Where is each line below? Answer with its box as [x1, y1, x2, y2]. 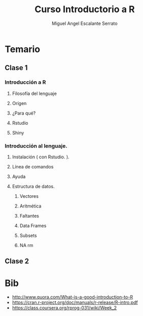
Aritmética [19, 203, 42, 209]
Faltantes [19, 213, 39, 219]
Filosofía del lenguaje [12, 90, 57, 96]
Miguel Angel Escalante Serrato [52, 20, 118, 26]
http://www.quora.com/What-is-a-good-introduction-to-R [12, 294, 133, 300]
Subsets [19, 232, 37, 238]
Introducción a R [5, 79, 46, 86]
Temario [5, 43, 41, 55]
